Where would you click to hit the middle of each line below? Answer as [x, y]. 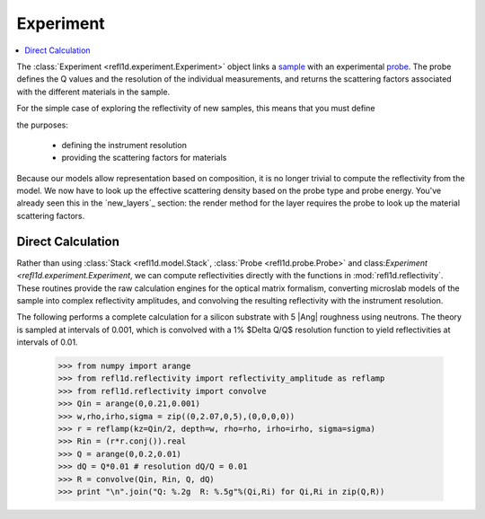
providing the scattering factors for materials [144, 158]
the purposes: [43, 125]
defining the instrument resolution [124, 145]
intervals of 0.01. [47, 342]
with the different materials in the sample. [93, 92]
